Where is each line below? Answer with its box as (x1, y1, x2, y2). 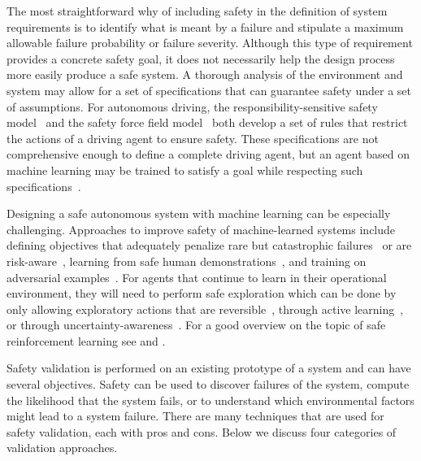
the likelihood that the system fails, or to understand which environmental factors (7, 391, 414, 408)
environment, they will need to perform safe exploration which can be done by (7, 285, 397, 302)
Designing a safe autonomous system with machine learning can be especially (7, 205, 391, 222)
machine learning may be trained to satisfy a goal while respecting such (7, 161, 363, 178)
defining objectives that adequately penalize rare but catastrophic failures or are (7, 237, 412, 254)
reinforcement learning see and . (7, 332, 166, 349)
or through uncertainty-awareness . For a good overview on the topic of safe (7, 316, 386, 333)
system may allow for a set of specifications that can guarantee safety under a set (7, 81, 411, 98)
